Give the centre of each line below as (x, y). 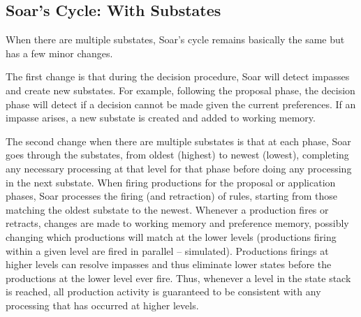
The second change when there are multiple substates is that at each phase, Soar (178, 141)
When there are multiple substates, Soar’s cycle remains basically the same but (175, 39)
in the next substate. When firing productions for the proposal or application (171, 182)
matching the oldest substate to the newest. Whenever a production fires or (167, 209)
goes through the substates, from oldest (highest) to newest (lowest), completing (177, 155)
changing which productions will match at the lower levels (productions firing (171, 236)
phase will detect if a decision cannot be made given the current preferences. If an (181, 104)
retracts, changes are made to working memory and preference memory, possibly (177, 223)
